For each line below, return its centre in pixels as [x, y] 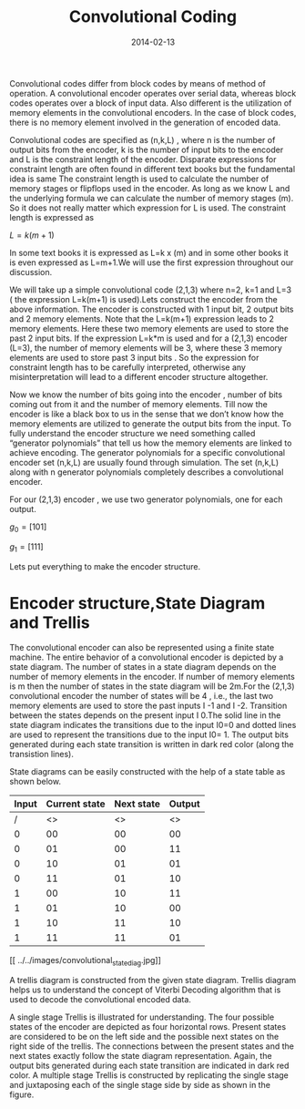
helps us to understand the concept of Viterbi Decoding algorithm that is [145, 990]
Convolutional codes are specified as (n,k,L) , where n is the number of [142, 139]
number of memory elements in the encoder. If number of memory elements [152, 677]
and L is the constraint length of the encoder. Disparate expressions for [143, 159]
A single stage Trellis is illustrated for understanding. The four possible [142, 1017]
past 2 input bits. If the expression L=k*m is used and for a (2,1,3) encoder [148, 338]
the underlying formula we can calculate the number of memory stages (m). [152, 198]
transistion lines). [42, 755]
